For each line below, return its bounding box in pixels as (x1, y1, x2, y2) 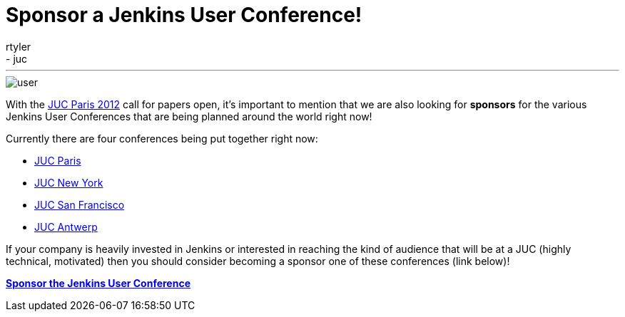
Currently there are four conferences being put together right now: (6, 132, 318, 145)
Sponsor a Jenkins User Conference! (6, 3, 362, 27)
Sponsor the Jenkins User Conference (6, 276, 190, 289)
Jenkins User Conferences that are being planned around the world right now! (6, 110, 372, 123)
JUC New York (34, 176, 103, 189)
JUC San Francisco (34, 198, 125, 211)
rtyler (6, 40, 31, 53)
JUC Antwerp (34, 220, 98, 233)
